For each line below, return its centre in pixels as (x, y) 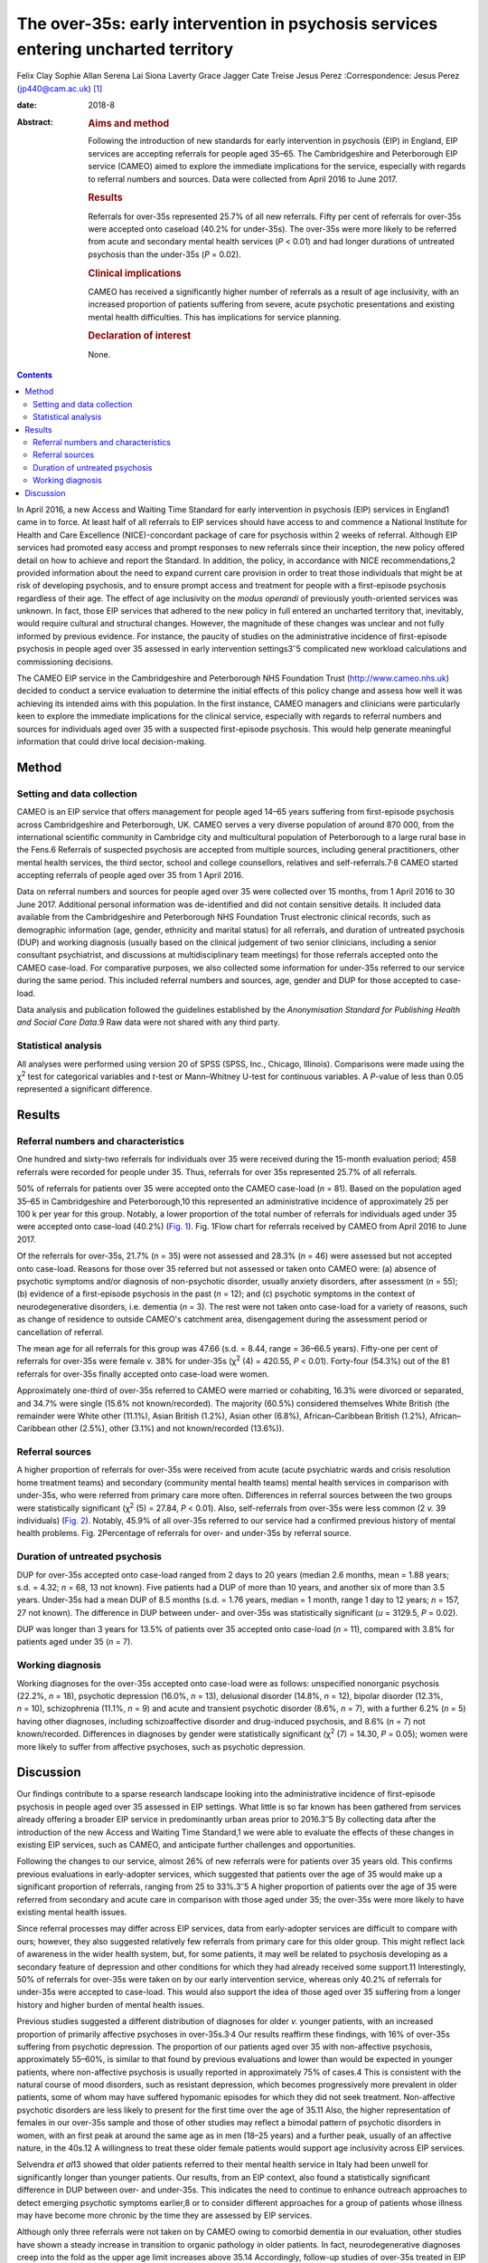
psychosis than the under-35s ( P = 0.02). (164, 254)
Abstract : (35, 121)
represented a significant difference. (84, 1089)
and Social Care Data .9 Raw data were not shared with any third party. (148, 1022)
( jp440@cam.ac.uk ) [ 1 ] (60, 88)
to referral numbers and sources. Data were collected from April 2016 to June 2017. (243, 179)
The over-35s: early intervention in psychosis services (227, 24)
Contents (35, 375)
